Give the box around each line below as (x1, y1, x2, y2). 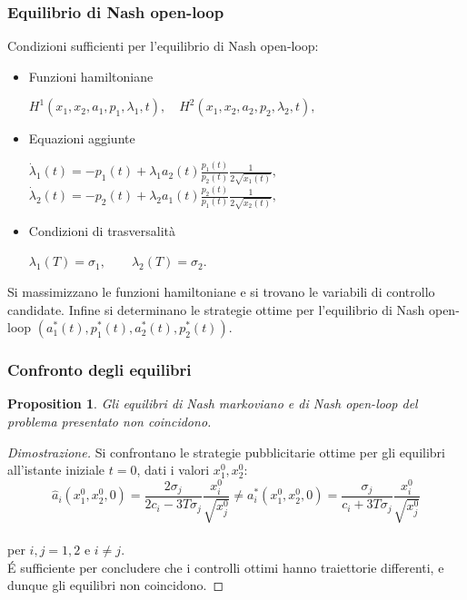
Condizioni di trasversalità (28, 221, 176, 240)
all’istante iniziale (7, 460, 105, 479)
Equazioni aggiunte (28, 129, 135, 148)
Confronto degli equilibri (7, 359, 192, 381)
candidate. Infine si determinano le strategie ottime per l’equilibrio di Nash (7, 300, 425, 319)
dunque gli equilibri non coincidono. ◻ (7, 575, 224, 595)
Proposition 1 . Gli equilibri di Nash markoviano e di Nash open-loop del (7, 394, 418, 413)
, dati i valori (136, 460, 210, 479)
